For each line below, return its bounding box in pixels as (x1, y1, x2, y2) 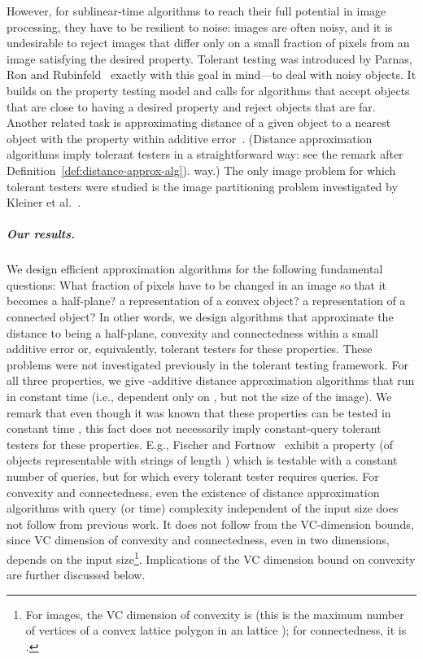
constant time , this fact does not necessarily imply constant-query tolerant (7, 420, 382, 437)
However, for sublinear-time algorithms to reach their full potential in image (7, 2, 386, 19)
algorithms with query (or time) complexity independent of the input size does (7, 500, 399, 517)
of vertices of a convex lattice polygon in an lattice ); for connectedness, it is (25, 622, 407, 639)
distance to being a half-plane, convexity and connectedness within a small (7, 324, 378, 341)
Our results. (7, 225, 75, 242)
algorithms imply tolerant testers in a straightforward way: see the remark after (7, 146, 403, 163)
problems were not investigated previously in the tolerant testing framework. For (7, 356, 408, 373)
